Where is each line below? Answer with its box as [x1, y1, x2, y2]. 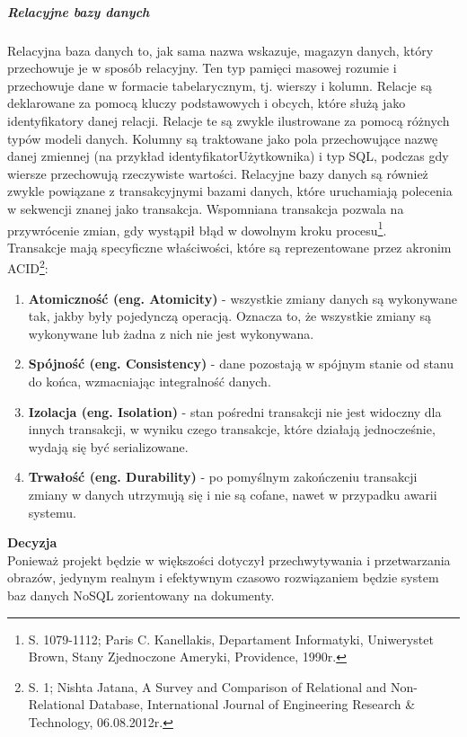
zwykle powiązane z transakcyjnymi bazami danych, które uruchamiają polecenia [7, 182, 453, 200]
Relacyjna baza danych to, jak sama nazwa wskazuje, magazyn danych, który [7, 40, 434, 59]
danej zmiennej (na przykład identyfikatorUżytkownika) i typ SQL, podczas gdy [7, 147, 449, 165]
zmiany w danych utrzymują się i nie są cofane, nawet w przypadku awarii [28, 484, 437, 503]
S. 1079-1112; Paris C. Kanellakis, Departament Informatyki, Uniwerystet [28, 629, 434, 648]
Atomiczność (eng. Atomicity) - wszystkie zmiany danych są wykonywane [28, 289, 458, 307]
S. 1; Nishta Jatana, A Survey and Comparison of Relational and [28, 677, 387, 696]
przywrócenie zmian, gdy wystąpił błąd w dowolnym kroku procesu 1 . [7, 218, 387, 239]
